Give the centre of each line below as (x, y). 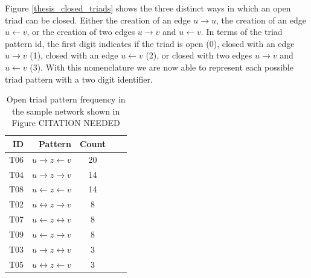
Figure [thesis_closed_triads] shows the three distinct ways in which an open (148, 8)
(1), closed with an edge (74, 55)
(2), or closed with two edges (199, 55)
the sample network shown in (66, 111)
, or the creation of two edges (81, 32)
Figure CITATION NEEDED (66, 123)
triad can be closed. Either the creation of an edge (98, 20)
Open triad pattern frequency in (66, 99)
